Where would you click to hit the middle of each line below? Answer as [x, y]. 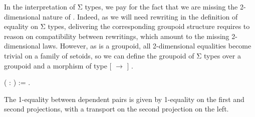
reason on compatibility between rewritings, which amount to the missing [117, 36]
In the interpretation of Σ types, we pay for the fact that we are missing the [121, 6]
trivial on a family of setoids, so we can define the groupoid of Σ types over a [122, 55]
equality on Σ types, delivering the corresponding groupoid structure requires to [127, 26]
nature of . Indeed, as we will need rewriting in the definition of [140, 16]
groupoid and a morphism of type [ [58, 65]
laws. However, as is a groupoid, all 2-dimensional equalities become [147, 46]
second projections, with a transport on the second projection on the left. [116, 109]
